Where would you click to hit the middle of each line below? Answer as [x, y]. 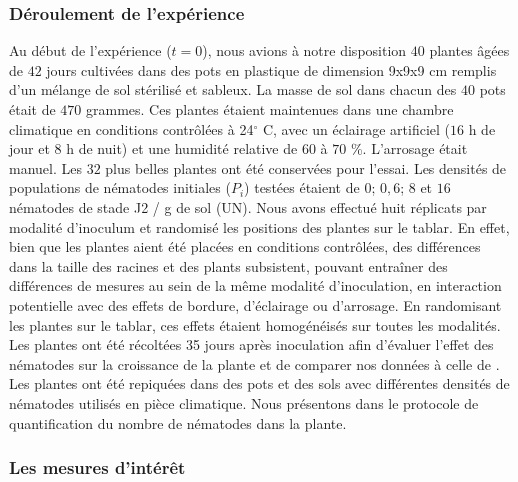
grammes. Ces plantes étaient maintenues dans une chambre [269, 109]
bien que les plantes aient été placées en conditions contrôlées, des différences [245, 246]
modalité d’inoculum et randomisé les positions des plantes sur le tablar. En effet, [259, 226]
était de [32, 109]
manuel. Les [45, 167]
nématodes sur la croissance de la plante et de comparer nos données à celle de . [254, 363]
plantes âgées [469, 50]
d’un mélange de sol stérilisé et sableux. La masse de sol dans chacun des [233, 89]
